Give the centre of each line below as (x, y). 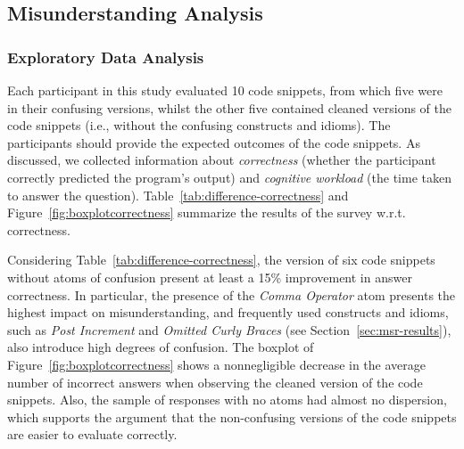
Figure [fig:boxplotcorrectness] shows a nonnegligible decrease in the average (217, 364)
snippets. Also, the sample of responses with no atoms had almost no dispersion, (227, 400)
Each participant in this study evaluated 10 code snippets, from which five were (225, 90)
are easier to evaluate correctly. (92, 434)
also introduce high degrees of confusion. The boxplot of (161, 347)
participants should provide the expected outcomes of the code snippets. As (214, 142)
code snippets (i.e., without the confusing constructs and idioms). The (199, 125)
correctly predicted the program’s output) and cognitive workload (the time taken (229, 177)
